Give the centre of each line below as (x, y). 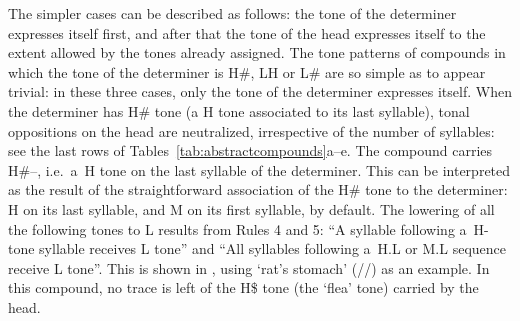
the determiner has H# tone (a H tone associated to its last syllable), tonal (239, 110)
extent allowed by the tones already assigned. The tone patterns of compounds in (257, 52)
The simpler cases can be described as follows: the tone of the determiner (232, 13)
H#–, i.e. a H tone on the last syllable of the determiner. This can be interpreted (259, 169)
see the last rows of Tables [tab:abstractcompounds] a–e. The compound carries (250, 150)
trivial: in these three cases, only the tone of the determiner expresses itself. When (260, 91)
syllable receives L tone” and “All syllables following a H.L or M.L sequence (273, 248)
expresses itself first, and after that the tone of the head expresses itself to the (247, 32)
